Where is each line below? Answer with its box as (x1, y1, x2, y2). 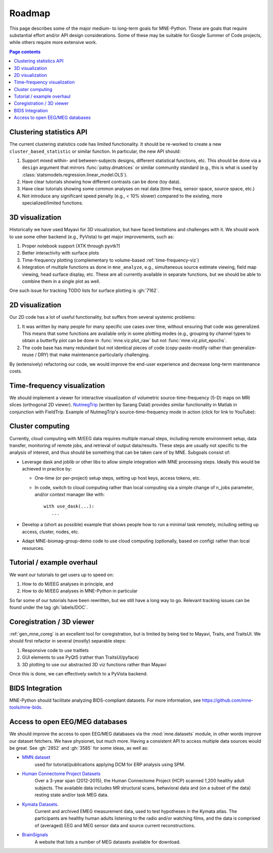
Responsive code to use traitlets (22, 647, 89, 653)
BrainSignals (22, 832, 48, 838)
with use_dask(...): (43, 503, 95, 509)
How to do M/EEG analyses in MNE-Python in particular (22, 588, 138, 594)
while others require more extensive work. (9, 39, 97, 46)
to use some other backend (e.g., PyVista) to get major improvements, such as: (9, 233, 174, 240)
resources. (22, 545, 44, 551)
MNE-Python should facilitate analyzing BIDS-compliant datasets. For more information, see (9, 697, 201, 703)
